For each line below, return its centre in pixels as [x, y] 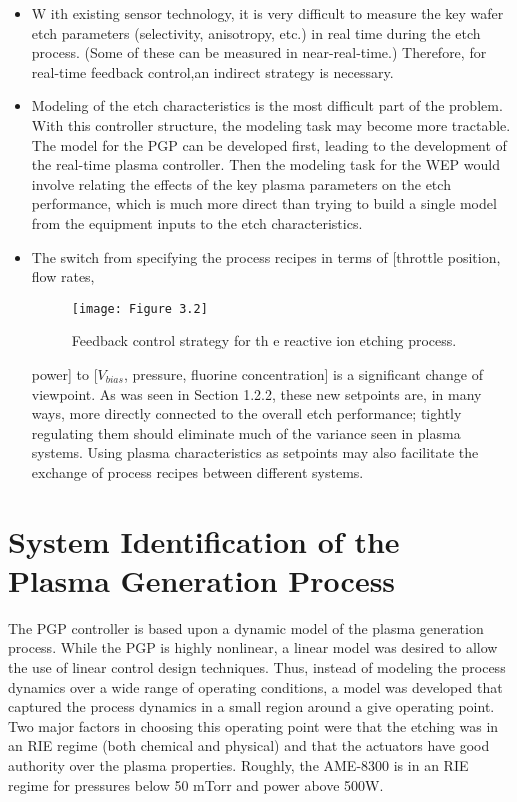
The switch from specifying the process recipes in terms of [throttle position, [266, 256]
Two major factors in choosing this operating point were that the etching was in [253, 725]
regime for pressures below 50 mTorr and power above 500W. [196, 784]
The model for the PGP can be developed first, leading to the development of [269, 144]
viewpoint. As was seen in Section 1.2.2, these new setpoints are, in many [256, 393]
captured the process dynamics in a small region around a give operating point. [251, 706]
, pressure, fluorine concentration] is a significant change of [303, 373]
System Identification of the [204, 540]
